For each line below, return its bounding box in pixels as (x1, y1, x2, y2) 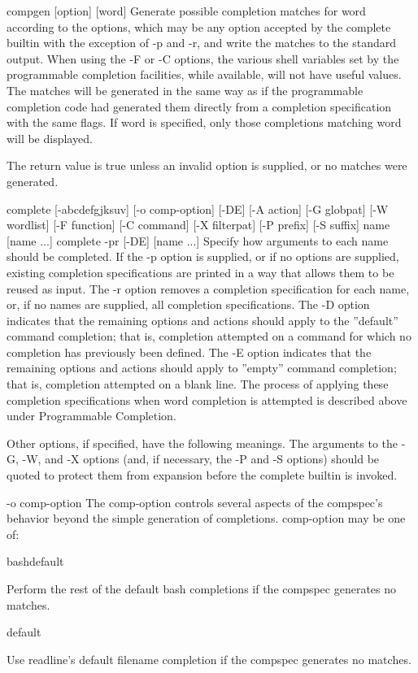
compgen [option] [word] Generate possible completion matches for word (7, 2, 366, 19)
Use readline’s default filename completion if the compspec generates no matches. (7, 650, 411, 667)
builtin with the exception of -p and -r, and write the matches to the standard (7, 34, 397, 51)
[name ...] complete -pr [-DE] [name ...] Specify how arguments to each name (7, 232, 389, 249)
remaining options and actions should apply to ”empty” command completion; (7, 359, 397, 376)
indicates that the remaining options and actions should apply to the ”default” (7, 311, 398, 328)
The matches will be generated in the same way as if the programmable (7, 81, 364, 98)
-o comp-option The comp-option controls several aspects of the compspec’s (7, 493, 383, 510)
